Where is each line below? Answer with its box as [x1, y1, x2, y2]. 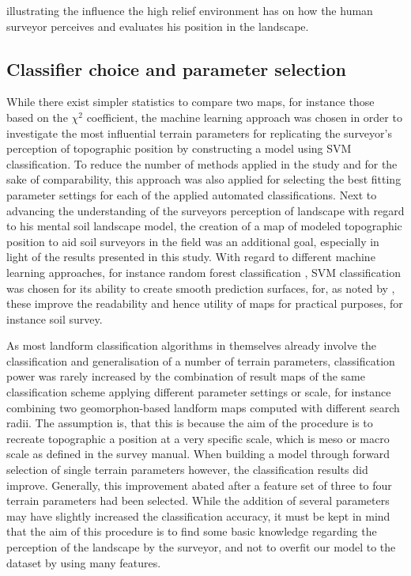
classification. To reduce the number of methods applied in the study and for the [6, 155, 398, 172]
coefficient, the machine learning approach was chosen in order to [86, 108, 402, 125]
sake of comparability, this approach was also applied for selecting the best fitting [6, 171, 402, 188]
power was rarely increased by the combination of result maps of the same [6, 368, 365, 385]
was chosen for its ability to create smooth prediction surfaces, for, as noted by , [6, 279, 395, 296]
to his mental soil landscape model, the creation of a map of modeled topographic [6, 218, 402, 234]
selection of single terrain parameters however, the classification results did [6, 461, 368, 478]
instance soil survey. [6, 310, 103, 327]
